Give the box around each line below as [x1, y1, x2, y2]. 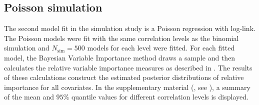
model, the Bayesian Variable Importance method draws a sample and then [4, 52, 235, 62]
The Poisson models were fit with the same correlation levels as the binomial [4, 32, 239, 43]
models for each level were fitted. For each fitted [87, 42, 235, 53]
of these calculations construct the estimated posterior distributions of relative [4, 72, 244, 82]
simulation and [4, 42, 49, 53]
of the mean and [4, 91, 54, 102]
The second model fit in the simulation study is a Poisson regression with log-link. [4, 23, 255, 33]
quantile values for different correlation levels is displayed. [71, 91, 248, 102]
